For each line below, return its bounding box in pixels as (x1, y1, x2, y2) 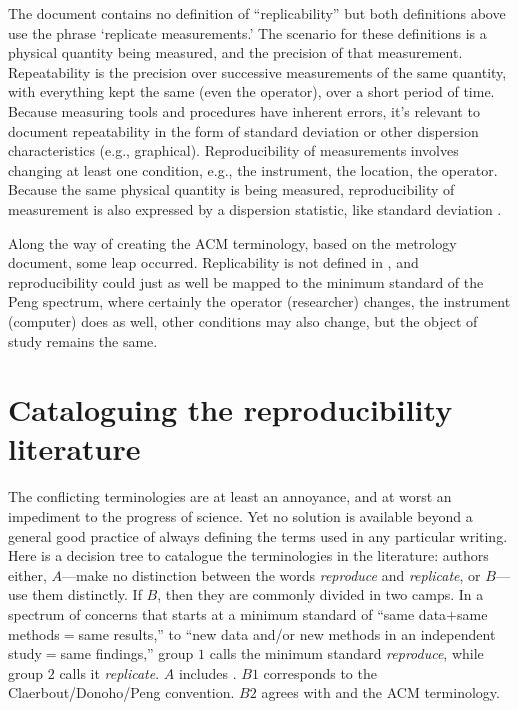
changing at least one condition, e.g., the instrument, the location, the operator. (8, 159, 498, 180)
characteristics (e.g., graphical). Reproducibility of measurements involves (8, 140, 459, 161)
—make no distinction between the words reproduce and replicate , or (62, 564, 481, 585)
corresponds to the (263, 662, 377, 683)
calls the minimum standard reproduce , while (209, 643, 484, 664)
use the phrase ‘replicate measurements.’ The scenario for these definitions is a (8, 22, 487, 43)
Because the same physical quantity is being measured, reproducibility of (8, 179, 455, 200)
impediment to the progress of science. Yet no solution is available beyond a (8, 506, 473, 526)
